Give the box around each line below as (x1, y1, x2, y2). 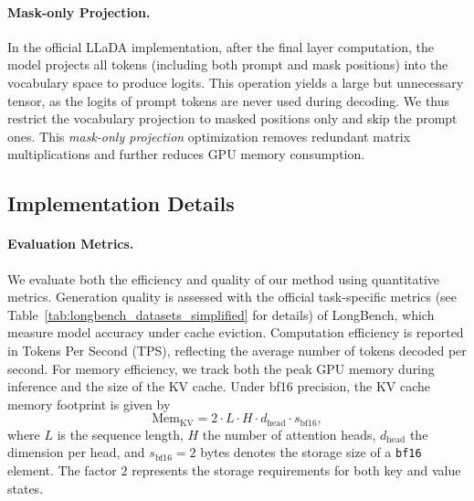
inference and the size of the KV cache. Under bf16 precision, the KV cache (7, 377, 431, 396)
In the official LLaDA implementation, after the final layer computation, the (7, 37, 434, 56)
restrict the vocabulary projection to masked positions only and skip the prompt (7, 109, 458, 128)
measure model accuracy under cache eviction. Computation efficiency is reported (7, 323, 464, 342)
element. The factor (7, 460, 117, 479)
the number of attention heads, (202, 424, 376, 443)
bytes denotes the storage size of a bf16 (200, 442, 422, 462)
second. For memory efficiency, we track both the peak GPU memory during (7, 358, 435, 378)
